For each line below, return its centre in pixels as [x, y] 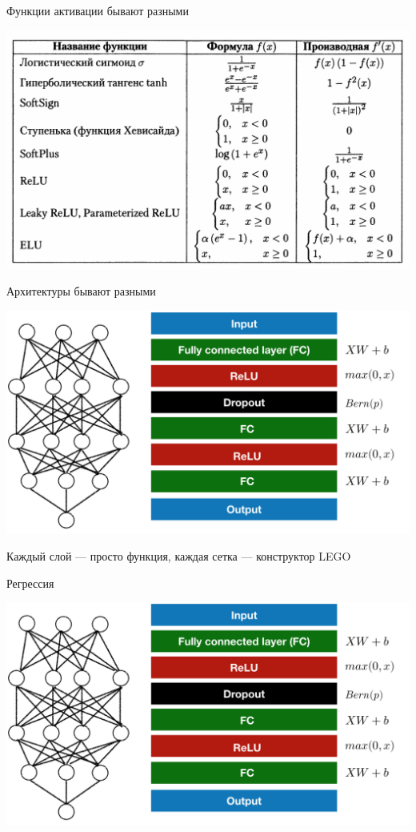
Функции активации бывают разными [98, 10]
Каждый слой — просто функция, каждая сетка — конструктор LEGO [179, 556]
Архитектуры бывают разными [81, 291]
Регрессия [30, 583]
